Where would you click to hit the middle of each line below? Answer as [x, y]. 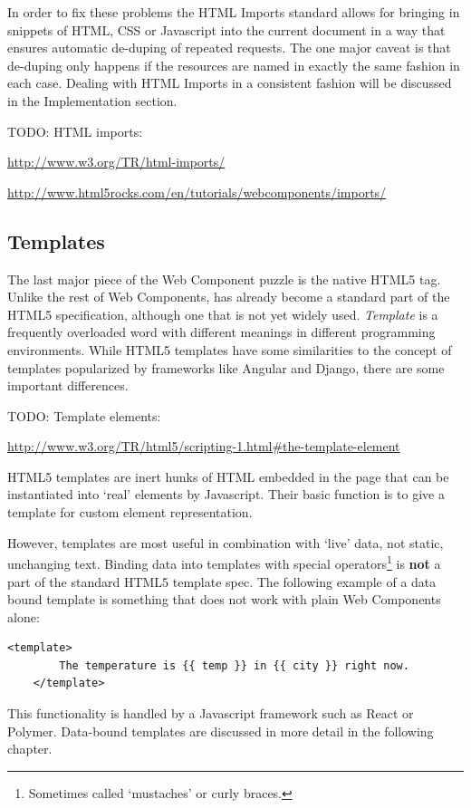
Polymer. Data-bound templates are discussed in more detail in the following [221, 731]
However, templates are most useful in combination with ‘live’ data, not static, [226, 542]
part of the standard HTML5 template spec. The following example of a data [222, 581]
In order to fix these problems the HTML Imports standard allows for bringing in [234, 12]
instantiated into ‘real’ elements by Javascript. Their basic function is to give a [226, 494]
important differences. [68, 385]
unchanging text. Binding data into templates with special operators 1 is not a [224, 562]
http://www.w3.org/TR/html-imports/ [116, 162]
